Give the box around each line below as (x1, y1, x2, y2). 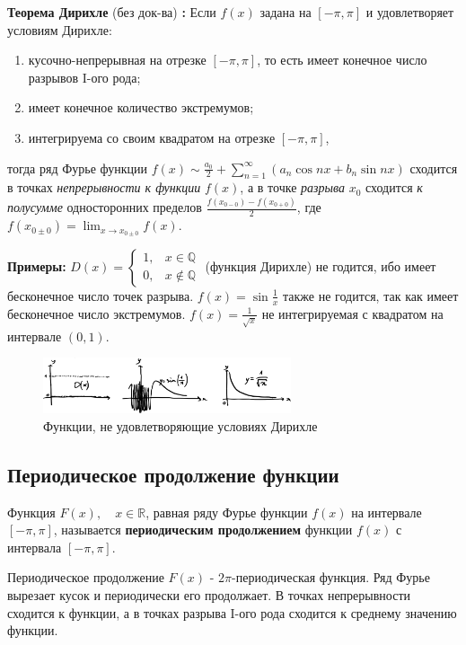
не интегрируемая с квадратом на (261, 304, 444, 322)
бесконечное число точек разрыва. (7, 286, 194, 305)
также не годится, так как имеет (283, 286, 459, 305)
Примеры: (7, 256, 66, 275)
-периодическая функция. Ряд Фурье (232, 568, 430, 587)
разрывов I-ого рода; (28, 67, 141, 86)
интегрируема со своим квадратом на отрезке (28, 128, 276, 146)
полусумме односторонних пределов (7, 198, 202, 216)
